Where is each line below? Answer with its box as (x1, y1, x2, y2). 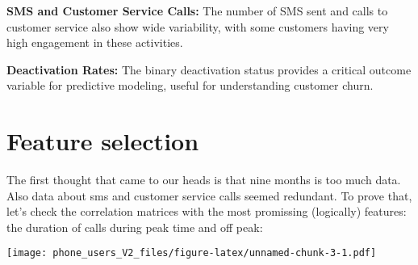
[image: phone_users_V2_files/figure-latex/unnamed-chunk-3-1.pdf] (6, 247, 377, 259)
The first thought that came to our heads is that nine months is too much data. (6, 171, 401, 188)
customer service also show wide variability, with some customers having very (6, 18, 389, 35)
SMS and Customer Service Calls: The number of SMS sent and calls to (6, 2, 388, 19)
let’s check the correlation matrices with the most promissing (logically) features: (6, 203, 407, 220)
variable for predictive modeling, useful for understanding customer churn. (6, 77, 374, 94)
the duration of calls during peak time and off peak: (6, 218, 263, 235)
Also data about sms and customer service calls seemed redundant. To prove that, (6, 187, 412, 204)
